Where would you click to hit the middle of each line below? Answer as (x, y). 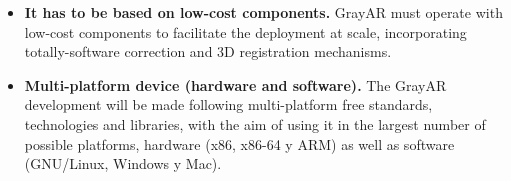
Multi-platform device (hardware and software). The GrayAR (235, 84)
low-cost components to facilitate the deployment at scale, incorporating (245, 31)
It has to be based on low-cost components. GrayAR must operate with (263, 12)
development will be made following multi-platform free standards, (228, 104)
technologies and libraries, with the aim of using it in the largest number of (255, 123)
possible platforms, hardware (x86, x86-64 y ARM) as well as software (239, 143)
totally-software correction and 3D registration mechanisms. (208, 51)
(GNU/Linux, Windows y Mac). (123, 163)
